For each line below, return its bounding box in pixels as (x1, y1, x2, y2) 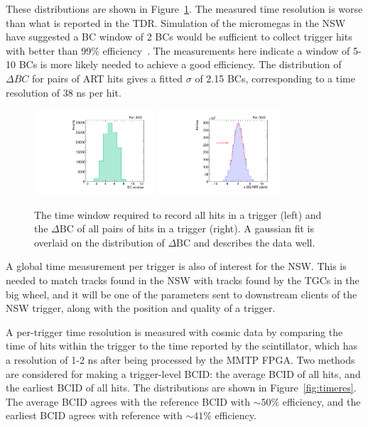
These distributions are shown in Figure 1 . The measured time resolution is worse (6, 1, 363, 16)
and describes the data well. (193, 234, 315, 249)
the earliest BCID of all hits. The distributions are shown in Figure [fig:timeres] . (6, 380, 357, 395)
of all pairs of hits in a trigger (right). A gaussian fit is (77, 221, 314, 236)
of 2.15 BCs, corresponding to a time (195, 70, 355, 85)
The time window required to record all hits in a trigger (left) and (34, 207, 322, 222)
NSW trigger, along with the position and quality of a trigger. (6, 301, 276, 315)
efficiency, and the (282, 394, 361, 409)
